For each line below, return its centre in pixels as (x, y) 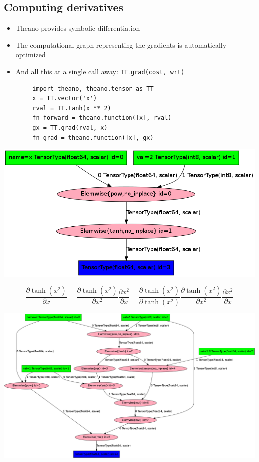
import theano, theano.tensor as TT (93, 88)
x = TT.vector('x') (65, 98)
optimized (31, 55)
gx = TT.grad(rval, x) (70, 128)
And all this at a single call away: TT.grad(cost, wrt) (100, 71)
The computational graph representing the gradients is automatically (121, 45)
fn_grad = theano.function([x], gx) (93, 137)
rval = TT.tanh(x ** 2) (72, 108)
